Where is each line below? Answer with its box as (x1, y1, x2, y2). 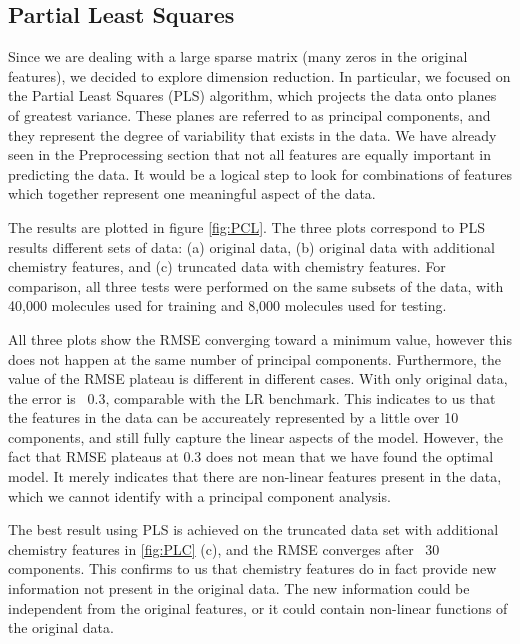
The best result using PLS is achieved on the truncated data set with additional (8, 519, 499, 540)
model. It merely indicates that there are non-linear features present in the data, (8, 466, 502, 487)
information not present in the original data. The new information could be (8, 578, 470, 599)
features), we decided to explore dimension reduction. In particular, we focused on (8, 65, 511, 86)
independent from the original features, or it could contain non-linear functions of (8, 597, 508, 618)
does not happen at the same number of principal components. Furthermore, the (8, 348, 501, 369)
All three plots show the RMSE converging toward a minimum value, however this (8, 328, 512, 349)
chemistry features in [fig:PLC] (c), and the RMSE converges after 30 (8, 538, 440, 559)
